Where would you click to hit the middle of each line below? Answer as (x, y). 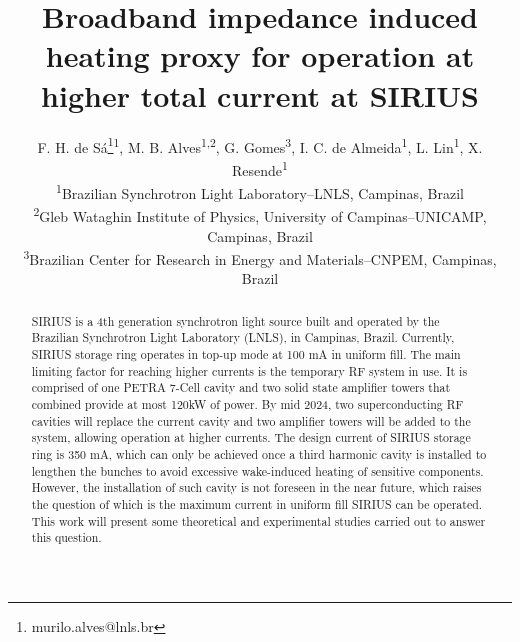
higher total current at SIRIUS (260, 94)
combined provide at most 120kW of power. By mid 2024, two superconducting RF (247, 404)
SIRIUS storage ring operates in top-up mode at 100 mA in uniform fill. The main (246, 354)
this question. (66, 537)
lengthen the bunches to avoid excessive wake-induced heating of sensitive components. (257, 470)
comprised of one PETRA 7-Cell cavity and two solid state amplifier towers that (241, 387)
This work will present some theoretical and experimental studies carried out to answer (258, 520)
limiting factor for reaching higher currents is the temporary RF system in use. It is (249, 370)
